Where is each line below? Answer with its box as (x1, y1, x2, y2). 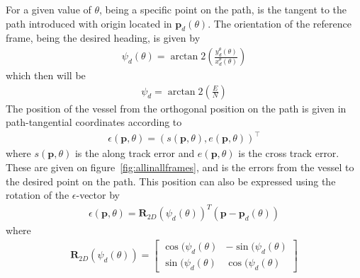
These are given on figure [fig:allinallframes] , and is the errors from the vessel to (6, 159, 354, 174)
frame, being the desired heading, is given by (6, 30, 201, 45)
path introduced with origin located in (6, 16, 172, 30)
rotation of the (6, 187, 69, 202)
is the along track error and (74, 146, 195, 161)
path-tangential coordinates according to (6, 115, 182, 129)
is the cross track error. (238, 146, 339, 161)
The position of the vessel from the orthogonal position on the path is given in (6, 100, 347, 115)
